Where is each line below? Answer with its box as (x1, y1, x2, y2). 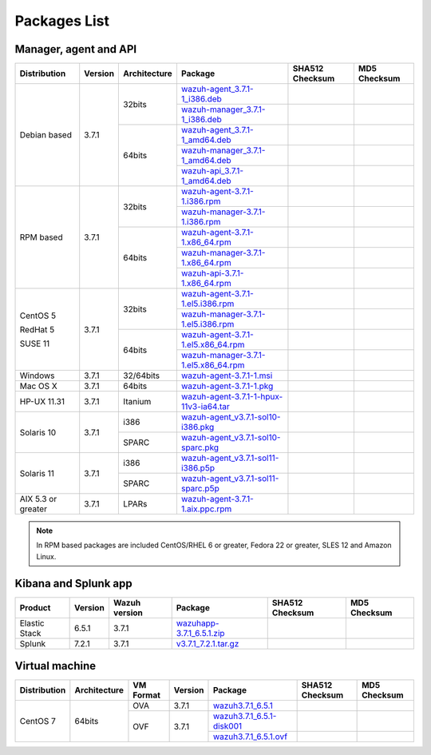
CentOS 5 (19, 310, 56, 321)
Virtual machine (14, 659, 97, 673)
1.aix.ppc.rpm (180, 503, 232, 515)
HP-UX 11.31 (19, 396, 65, 407)
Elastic (19, 618, 45, 629)
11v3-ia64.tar (180, 401, 231, 412)
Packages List (14, 12, 110, 30)
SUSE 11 (19, 338, 50, 349)
